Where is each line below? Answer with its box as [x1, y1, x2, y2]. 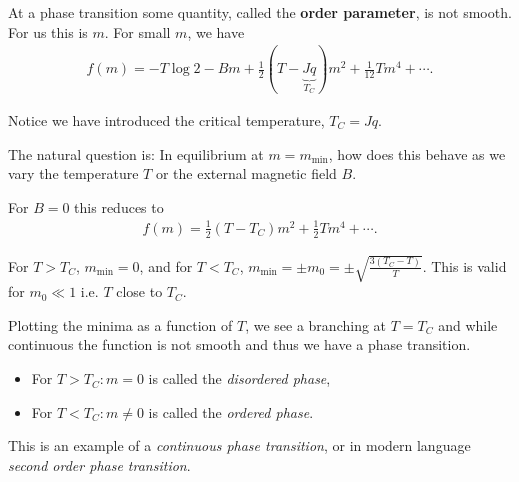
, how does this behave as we [328, 143, 506, 164]
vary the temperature [8, 163, 139, 184]
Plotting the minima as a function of [8, 314, 233, 335]
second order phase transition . [8, 454, 191, 475]
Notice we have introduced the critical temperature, [8, 109, 325, 130]
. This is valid [422, 255, 507, 276]
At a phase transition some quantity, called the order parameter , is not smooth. [8, 2, 512, 22]
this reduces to [74, 196, 164, 217]
